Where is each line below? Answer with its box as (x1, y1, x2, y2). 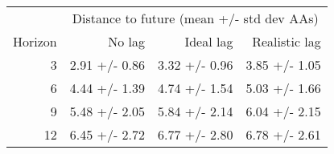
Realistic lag (252, 32, 321, 51)
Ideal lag (184, 32, 233, 51)
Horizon (13, 32, 57, 51)
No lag (108, 32, 146, 51)
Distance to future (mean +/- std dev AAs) (72, 9, 319, 27)
